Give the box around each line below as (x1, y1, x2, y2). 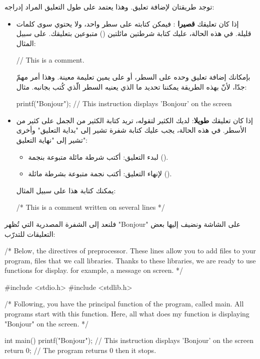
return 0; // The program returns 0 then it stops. (4, 344, 156, 355)
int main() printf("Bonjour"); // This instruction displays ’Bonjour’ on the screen (4, 335, 254, 345)
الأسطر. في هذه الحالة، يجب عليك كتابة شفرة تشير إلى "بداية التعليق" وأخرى (16, 125, 246, 135)
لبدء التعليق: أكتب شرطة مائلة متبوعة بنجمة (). (28, 151, 168, 162)
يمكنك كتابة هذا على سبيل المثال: (16, 185, 116, 195)
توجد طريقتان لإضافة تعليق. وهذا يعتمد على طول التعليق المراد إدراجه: (4, 2, 214, 12)
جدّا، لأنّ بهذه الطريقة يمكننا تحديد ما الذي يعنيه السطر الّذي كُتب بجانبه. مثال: (16, 81, 247, 92)
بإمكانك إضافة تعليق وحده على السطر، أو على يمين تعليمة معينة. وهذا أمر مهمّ (16, 71, 250, 82)
